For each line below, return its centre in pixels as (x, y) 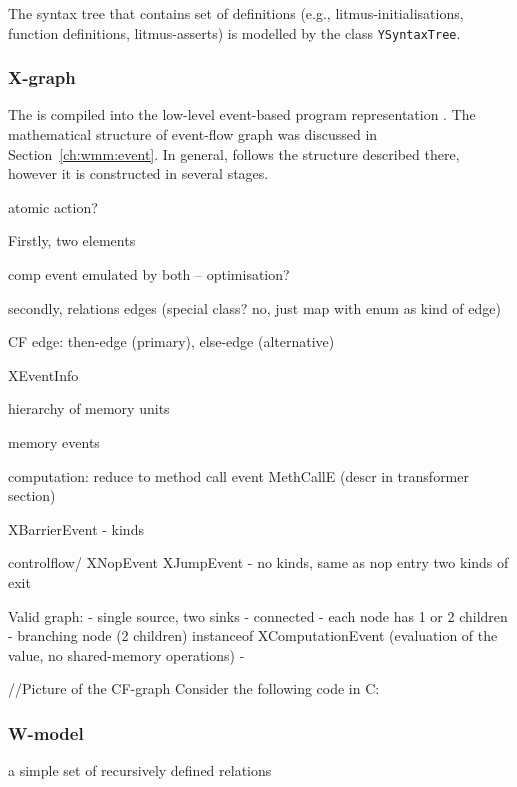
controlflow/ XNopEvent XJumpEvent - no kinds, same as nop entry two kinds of (258, 562)
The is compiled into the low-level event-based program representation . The (242, 114)
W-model (46, 732)
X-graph (42, 77)
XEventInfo (43, 374)
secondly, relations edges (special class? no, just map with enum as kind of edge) (254, 307)
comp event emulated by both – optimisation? (149, 274)
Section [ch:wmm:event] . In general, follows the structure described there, (234, 153)
